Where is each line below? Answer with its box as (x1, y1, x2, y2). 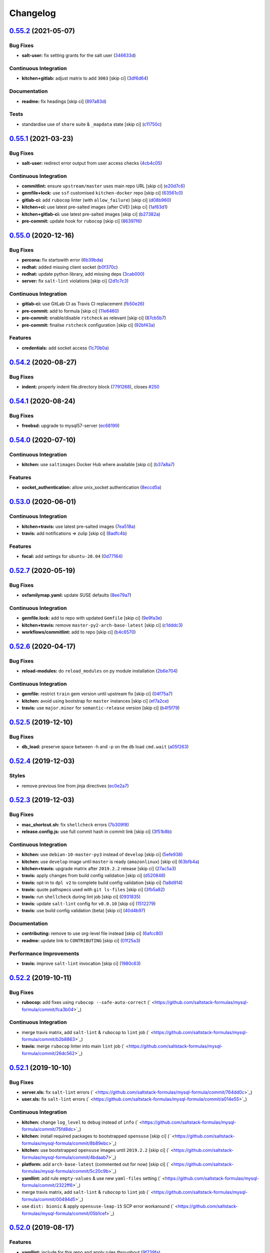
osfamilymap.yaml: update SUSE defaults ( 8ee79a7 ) (21, 592, 132, 598)
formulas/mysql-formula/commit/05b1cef (21, 1210, 107, 1216)
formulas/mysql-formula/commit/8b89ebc (21, 1140, 109, 1146)
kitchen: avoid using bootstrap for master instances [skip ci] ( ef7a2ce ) (21, 698, 169, 704)
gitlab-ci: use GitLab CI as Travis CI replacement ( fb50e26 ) (21, 301, 144, 307)
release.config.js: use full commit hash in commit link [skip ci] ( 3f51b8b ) (21, 828, 172, 834)
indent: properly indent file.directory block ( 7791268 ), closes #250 (21, 383, 159, 389)
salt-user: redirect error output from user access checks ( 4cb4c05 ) (21, 160, 162, 166)
